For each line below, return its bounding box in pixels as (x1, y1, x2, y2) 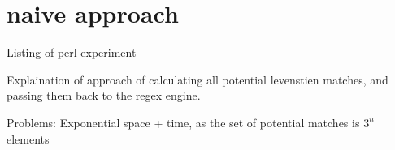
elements (7, 130, 50, 147)
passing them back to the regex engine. (7, 87, 201, 104)
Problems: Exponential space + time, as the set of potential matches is (7, 114, 360, 131)
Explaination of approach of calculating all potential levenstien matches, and (7, 71, 388, 88)
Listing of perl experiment (7, 44, 137, 61)
